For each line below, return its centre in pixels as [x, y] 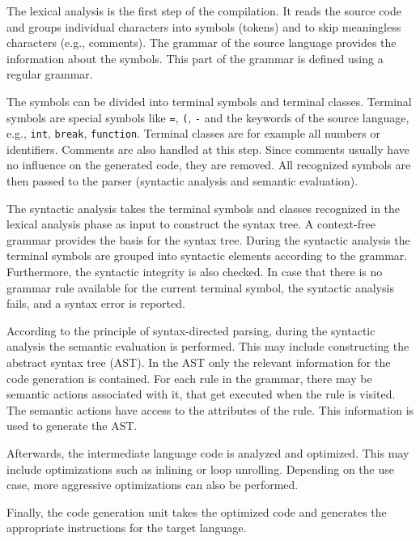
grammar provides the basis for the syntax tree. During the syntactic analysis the [208, 239]
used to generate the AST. [72, 426]
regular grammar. [50, 74]
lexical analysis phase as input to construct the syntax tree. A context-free [191, 224]
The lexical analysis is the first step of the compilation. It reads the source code [204, 11]
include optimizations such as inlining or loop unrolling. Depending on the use [200, 469]
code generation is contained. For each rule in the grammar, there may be [189, 378]
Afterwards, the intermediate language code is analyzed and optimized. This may [208, 452]
